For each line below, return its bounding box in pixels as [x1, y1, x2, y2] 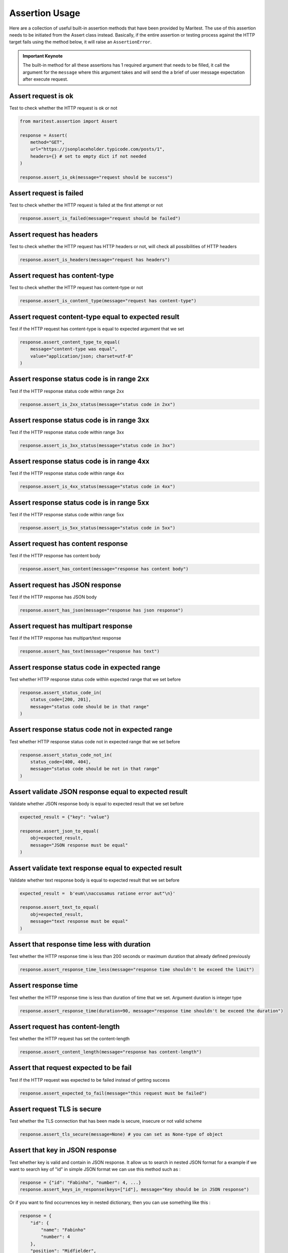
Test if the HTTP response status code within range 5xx [9, 511, 124, 517]
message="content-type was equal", [30, 346, 117, 352]
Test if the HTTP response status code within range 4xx [9, 470, 124, 476]
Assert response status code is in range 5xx [9, 498, 149, 507]
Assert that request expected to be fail [9, 1064, 132, 1072]
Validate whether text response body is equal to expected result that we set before [9, 877, 179, 883]
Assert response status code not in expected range [9, 725, 172, 734]
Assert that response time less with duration [9, 940, 151, 948]
